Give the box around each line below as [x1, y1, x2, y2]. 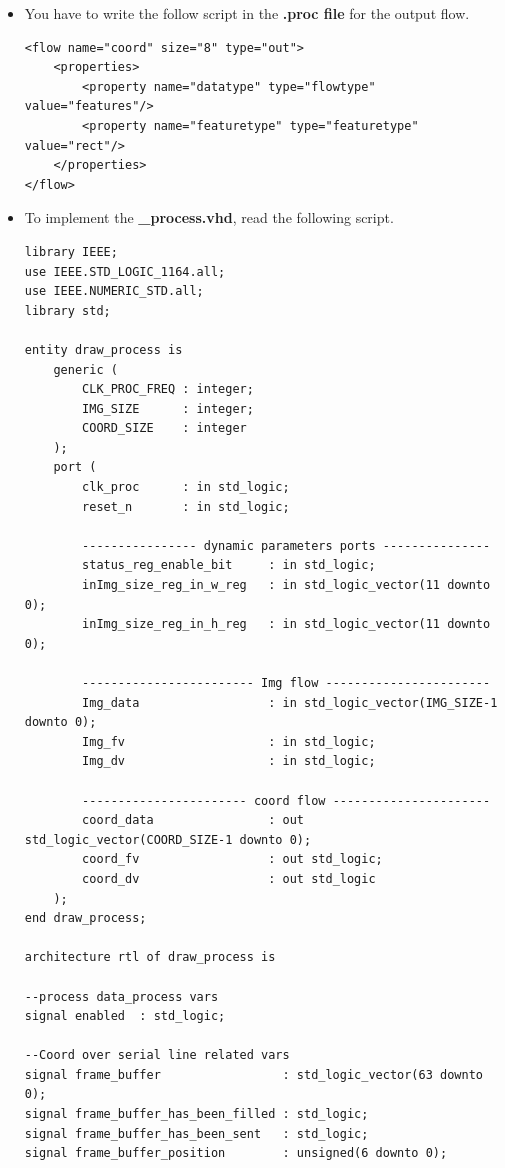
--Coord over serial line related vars [24, 1048, 290, 1063]
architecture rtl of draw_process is [24, 950, 276, 965]
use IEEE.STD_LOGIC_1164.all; [24, 264, 226, 279]
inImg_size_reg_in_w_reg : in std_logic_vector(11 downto [82, 578, 491, 593]
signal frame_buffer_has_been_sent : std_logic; [24, 1126, 369, 1141]
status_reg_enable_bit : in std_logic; [82, 558, 376, 573]
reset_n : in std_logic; [82, 499, 290, 514]
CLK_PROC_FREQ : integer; [82, 382, 254, 397]
